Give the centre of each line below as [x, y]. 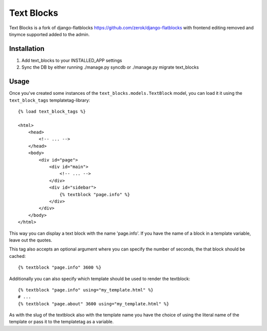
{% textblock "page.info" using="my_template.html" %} [86, 290]
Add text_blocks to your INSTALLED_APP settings [72, 60]
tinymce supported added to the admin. [49, 34]
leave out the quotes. [31, 240]
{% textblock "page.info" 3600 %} [60, 268]
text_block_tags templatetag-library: [50, 100]
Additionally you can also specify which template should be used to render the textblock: [100, 279]
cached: [18, 256]
